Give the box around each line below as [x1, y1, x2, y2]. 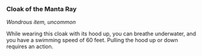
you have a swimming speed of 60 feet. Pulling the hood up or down [6, 37, 178, 44]
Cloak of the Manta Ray [6, 5, 77, 13]
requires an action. [6, 43, 54, 50]
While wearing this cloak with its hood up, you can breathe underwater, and [6, 30, 197, 37]
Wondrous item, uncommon [6, 19, 76, 26]
